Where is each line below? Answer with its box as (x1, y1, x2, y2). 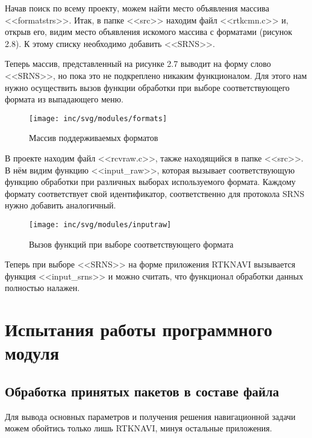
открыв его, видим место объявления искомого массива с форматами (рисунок (5, 25, 292, 38)
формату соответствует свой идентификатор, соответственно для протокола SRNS (5, 187, 305, 199)
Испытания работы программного (5, 317, 272, 342)
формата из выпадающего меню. (5, 93, 123, 105)
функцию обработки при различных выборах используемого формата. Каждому (5, 175, 296, 188)
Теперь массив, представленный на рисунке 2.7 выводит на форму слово (5, 57, 271, 70)
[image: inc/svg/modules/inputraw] (29, 220, 172, 229)
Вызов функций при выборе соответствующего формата (29, 237, 234, 250)
